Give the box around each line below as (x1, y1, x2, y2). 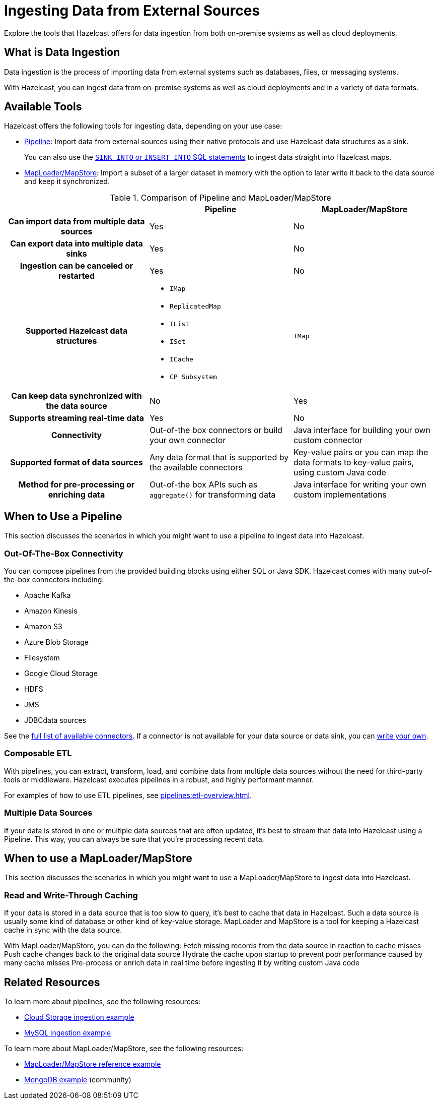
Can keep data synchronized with (11, 391, 142, 401)
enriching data (48, 490, 105, 500)
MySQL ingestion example (24, 1028, 111, 1037)
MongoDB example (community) (24, 1075, 131, 1084)
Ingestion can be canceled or (20, 261, 133, 271)
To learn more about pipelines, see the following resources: (4, 997, 201, 1006)
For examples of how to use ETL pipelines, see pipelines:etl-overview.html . (4, 790, 252, 800)
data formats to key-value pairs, (293, 457, 414, 468)
